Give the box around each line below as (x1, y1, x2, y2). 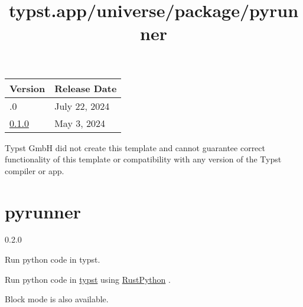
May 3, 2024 (54, 116, 105, 130)
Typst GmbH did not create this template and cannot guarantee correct (5, 141, 265, 153)
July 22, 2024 (54, 99, 110, 113)
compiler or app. (5, 164, 64, 177)
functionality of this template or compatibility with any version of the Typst (5, 153, 282, 165)
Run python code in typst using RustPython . (5, 273, 171, 285)
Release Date (54, 81, 117, 95)
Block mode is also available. (5, 293, 109, 305)
